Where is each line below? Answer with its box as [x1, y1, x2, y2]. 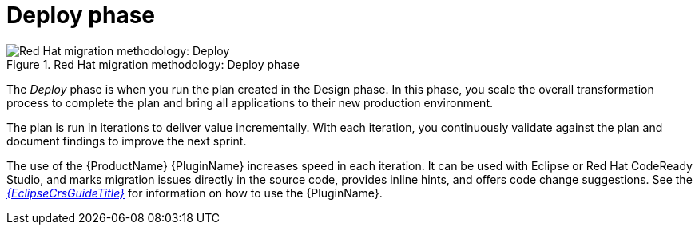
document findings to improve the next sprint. [6, 133, 247, 148]
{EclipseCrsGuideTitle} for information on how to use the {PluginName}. [6, 185, 383, 200]
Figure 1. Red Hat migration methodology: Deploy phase [6, 57, 300, 71]
